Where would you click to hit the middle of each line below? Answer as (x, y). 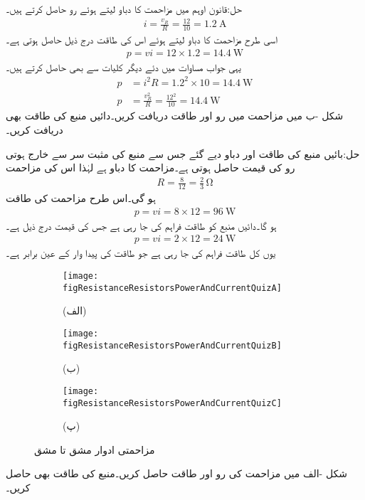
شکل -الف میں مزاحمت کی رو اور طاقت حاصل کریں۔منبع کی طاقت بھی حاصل (176, 473)
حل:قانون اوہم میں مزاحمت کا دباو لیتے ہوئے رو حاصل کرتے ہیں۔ (124, 9)
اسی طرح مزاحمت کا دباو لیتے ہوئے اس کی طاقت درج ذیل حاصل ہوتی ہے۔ (142, 39)
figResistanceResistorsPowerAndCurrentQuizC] (172, 403)
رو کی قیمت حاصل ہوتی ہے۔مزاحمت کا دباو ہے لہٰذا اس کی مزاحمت (150, 167)
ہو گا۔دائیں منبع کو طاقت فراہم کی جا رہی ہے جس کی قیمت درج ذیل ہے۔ (141, 225)
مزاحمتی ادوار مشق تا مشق (95, 449)
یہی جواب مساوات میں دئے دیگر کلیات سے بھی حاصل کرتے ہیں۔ (123, 67)
